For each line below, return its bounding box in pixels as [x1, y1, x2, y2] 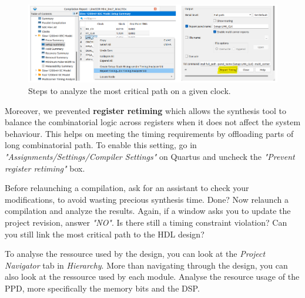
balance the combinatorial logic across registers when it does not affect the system [5, 116, 301, 128]
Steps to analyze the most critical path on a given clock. [28, 85, 231, 96]
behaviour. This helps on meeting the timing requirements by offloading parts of [5, 127, 294, 139]
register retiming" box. [5, 162, 85, 174]
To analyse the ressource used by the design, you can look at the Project [5, 247, 266, 260]
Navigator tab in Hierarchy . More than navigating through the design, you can [5, 259, 288, 271]
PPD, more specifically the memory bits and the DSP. [5, 282, 200, 294]
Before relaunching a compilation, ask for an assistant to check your [5, 182, 249, 194]
